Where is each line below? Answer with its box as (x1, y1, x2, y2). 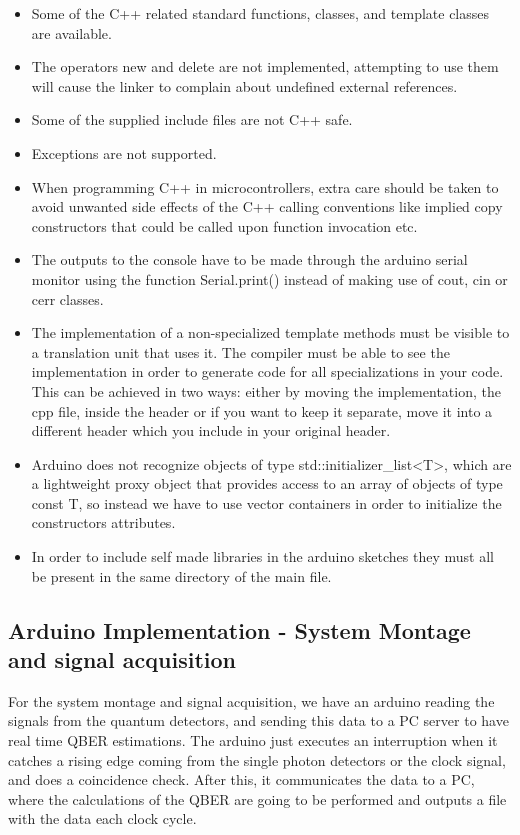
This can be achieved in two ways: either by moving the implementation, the (31, 380, 501, 401)
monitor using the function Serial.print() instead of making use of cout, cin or (31, 268, 508, 289)
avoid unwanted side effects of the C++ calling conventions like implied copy (31, 196, 503, 217)
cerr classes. (31, 288, 104, 309)
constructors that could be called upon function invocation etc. (31, 215, 418, 236)
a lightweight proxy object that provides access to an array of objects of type (31, 473, 503, 494)
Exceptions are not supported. (31, 142, 217, 163)
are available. (31, 22, 112, 43)
